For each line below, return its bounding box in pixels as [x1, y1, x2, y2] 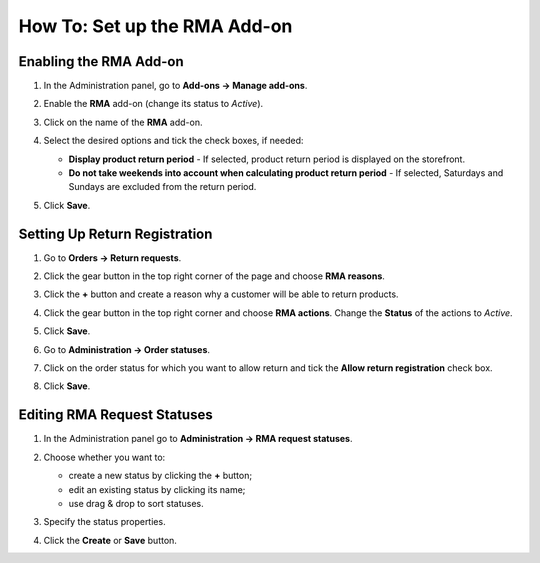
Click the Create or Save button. [43, 534, 177, 546]
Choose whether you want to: [43, 451, 166, 463]
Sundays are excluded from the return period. [68, 181, 257, 193]
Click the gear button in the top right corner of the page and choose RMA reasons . [43, 270, 385, 282]
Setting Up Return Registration [18, 225, 213, 242]
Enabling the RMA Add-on [18, 53, 184, 70]
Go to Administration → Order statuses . [43, 343, 210, 355]
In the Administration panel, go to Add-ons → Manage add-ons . [43, 80, 308, 92]
